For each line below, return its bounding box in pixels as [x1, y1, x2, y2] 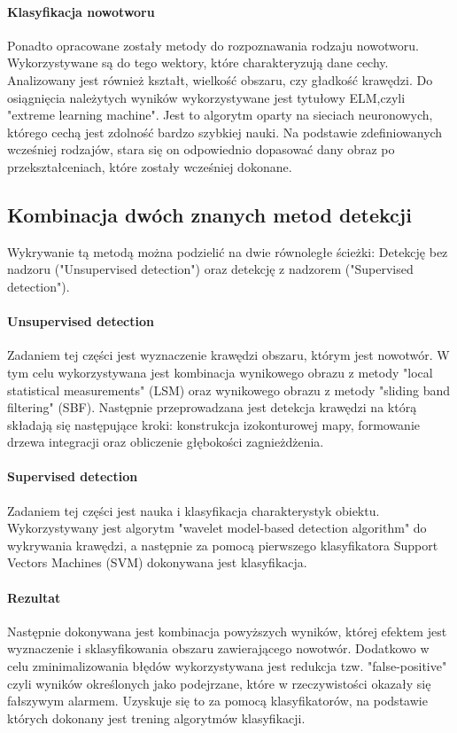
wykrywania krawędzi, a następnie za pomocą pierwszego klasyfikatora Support [7, 535, 438, 554]
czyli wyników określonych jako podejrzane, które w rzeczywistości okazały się [7, 674, 431, 692]
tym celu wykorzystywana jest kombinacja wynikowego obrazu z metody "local [7, 363, 433, 381]
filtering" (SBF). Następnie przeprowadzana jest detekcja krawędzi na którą [7, 398, 417, 417]
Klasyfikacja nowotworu [7, 2, 155, 20]
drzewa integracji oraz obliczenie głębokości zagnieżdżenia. [7, 433, 324, 451]
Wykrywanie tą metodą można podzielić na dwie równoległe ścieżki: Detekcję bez [7, 242, 448, 261]
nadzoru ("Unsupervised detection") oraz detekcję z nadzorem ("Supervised [7, 260, 414, 278]
